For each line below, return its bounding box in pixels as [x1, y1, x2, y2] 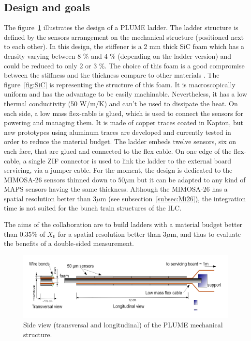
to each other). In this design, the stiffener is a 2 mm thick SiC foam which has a [4, 41, 245, 51]
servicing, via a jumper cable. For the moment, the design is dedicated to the [4, 165, 233, 175]
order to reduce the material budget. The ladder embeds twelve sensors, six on [4, 136, 236, 146]
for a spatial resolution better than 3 [58, 228, 167, 239]
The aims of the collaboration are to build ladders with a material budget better [4, 219, 243, 229]
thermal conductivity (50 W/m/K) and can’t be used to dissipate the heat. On [4, 98, 238, 108]
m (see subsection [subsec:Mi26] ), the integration [100, 193, 246, 203]
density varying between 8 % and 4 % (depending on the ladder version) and [4, 50, 232, 61]
